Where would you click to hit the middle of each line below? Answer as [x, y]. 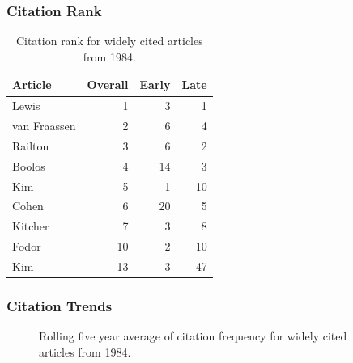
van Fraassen [44, 126]
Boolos [29, 165]
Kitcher [31, 226]
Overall [108, 84]
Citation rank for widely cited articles [109, 41]
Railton [31, 145]
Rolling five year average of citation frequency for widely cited [193, 336]
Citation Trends [60, 306]
